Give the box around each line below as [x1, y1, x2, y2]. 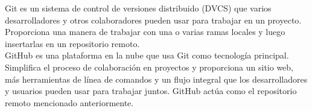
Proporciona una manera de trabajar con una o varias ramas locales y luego [5, 25, 285, 38]
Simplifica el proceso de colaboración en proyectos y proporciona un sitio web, [5, 60, 293, 73]
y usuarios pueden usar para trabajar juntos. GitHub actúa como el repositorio [5, 84, 297, 97]
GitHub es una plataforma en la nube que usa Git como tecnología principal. [5, 49, 289, 62]
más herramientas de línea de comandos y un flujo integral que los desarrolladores [5, 72, 308, 85]
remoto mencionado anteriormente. [5, 96, 134, 109]
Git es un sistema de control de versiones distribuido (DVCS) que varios [5, 2, 272, 14]
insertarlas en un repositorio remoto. [5, 37, 140, 49]
